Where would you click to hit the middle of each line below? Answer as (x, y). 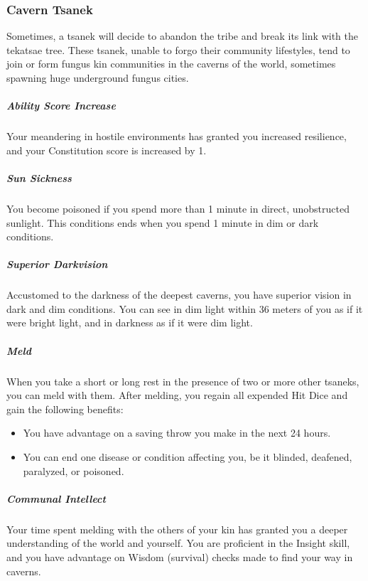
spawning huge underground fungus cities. (98, 78)
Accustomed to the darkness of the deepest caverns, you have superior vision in (179, 295)
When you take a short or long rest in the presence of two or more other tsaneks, (183, 381)
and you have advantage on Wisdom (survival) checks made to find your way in (180, 556)
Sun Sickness (39, 177)
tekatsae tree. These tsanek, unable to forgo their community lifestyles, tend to (178, 49)
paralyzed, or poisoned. (74, 470)
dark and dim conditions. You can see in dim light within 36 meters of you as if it (185, 308)
